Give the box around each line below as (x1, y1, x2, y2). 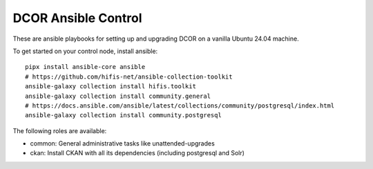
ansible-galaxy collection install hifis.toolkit (25, 83, 197, 90)
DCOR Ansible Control (12, 10, 142, 26)
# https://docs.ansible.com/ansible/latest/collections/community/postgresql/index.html (25, 101, 335, 110)
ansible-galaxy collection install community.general (25, 92, 211, 100)
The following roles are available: (12, 126, 107, 135)
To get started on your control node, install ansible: (12, 47, 158, 55)
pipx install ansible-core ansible (25, 63, 146, 71)
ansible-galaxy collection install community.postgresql (25, 111, 222, 119)
